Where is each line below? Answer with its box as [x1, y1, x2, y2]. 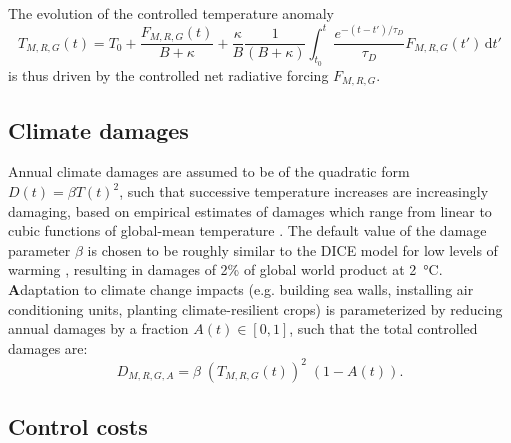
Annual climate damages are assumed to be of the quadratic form [8, 161, 410, 182]
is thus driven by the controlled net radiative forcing [8, 64, 329, 85]
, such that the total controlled [289, 318, 478, 339]
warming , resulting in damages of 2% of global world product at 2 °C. [8, 259, 443, 280]
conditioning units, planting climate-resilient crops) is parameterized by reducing [8, 298, 503, 319]
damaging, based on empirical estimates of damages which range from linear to [8, 200, 492, 221]
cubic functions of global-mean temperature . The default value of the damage [8, 220, 487, 241]
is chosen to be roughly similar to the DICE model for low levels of [87, 239, 498, 260]
